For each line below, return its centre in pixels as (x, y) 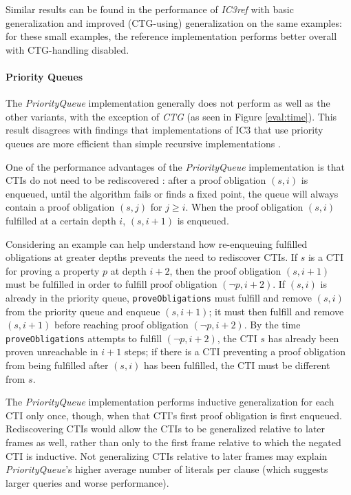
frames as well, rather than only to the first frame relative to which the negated (173, 442)
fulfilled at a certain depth (61, 220)
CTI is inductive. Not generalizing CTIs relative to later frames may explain (167, 455)
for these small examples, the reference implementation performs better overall (171, 36)
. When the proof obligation (244, 207)
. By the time (272, 325)
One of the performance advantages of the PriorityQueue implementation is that (175, 166)
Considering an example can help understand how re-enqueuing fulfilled (157, 243)
